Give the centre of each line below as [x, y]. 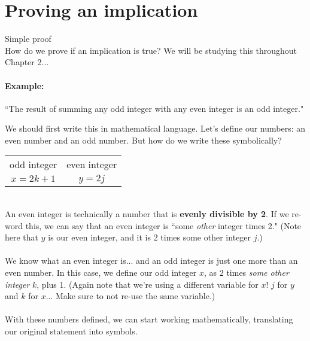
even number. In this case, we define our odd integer [101, 273]
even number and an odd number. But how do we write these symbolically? [143, 140]
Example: [25, 85]
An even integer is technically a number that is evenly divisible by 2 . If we [147, 214]
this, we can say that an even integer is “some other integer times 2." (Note [163, 225]
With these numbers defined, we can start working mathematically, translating [149, 319]
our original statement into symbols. [71, 331]
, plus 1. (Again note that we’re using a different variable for [148, 284]
